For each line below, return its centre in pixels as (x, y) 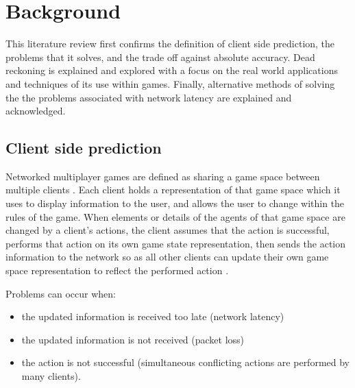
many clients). (51, 376)
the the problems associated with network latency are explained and (149, 97)
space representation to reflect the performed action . (117, 270)
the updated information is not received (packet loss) (133, 339)
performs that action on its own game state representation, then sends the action (176, 243)
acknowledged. (36, 111)
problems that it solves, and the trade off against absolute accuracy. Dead (160, 57)
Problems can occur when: (61, 293)
